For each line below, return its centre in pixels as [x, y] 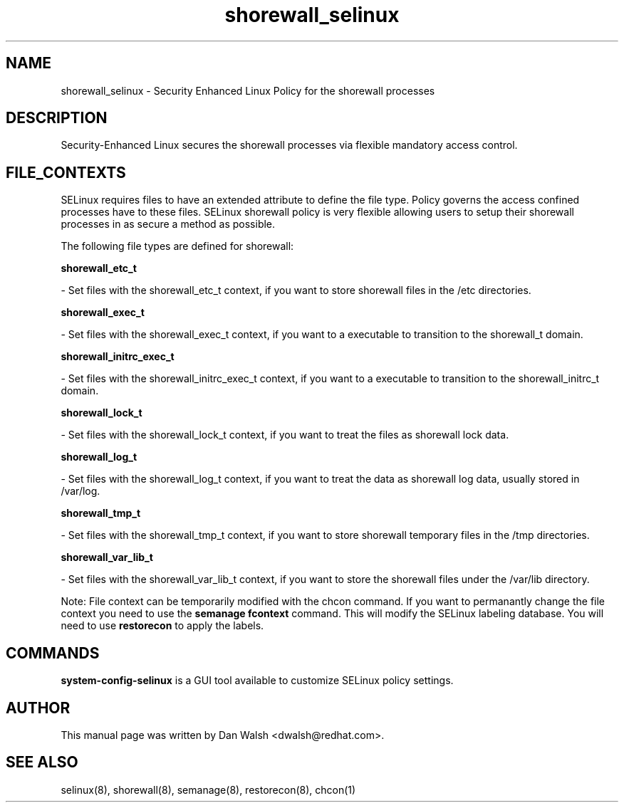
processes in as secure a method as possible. [168, 224]
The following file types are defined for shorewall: [177, 246]
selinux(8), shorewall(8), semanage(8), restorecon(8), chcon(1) [208, 789]
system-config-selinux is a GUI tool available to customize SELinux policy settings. [257, 681]
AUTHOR [38, 708]
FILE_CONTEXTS [66, 172]
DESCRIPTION [57, 118]
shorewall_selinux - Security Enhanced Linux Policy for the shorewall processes [248, 90]
